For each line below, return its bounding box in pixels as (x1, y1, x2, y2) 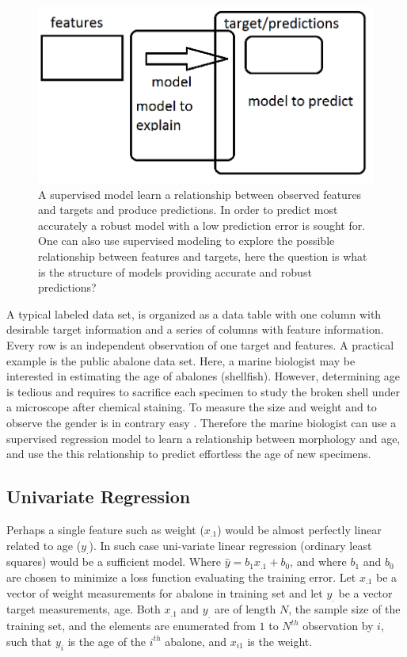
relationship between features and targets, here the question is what (38, 248, 367, 265)
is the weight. (247, 632, 313, 649)
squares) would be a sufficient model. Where (6, 553, 221, 570)
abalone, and (165, 632, 227, 649)
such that (6, 632, 52, 649)
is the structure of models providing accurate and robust (38, 263, 312, 280)
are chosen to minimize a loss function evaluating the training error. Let (6, 568, 356, 585)
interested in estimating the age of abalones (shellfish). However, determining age (6, 368, 401, 384)
